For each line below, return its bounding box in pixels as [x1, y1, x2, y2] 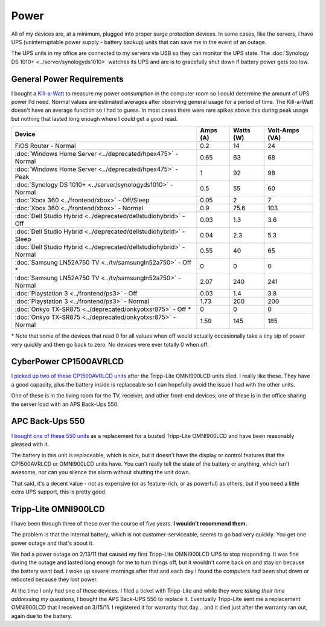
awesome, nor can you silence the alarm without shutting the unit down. [11, 469, 191, 476]
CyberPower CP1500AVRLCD [11, 356, 124, 367]
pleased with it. [11, 440, 50, 448]
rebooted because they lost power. [11, 576, 98, 583]
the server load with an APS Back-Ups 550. [11, 400, 119, 408]
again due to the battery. [11, 612, 72, 619]
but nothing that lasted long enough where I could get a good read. [11, 115, 178, 122]
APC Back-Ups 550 [11, 416, 85, 426]
